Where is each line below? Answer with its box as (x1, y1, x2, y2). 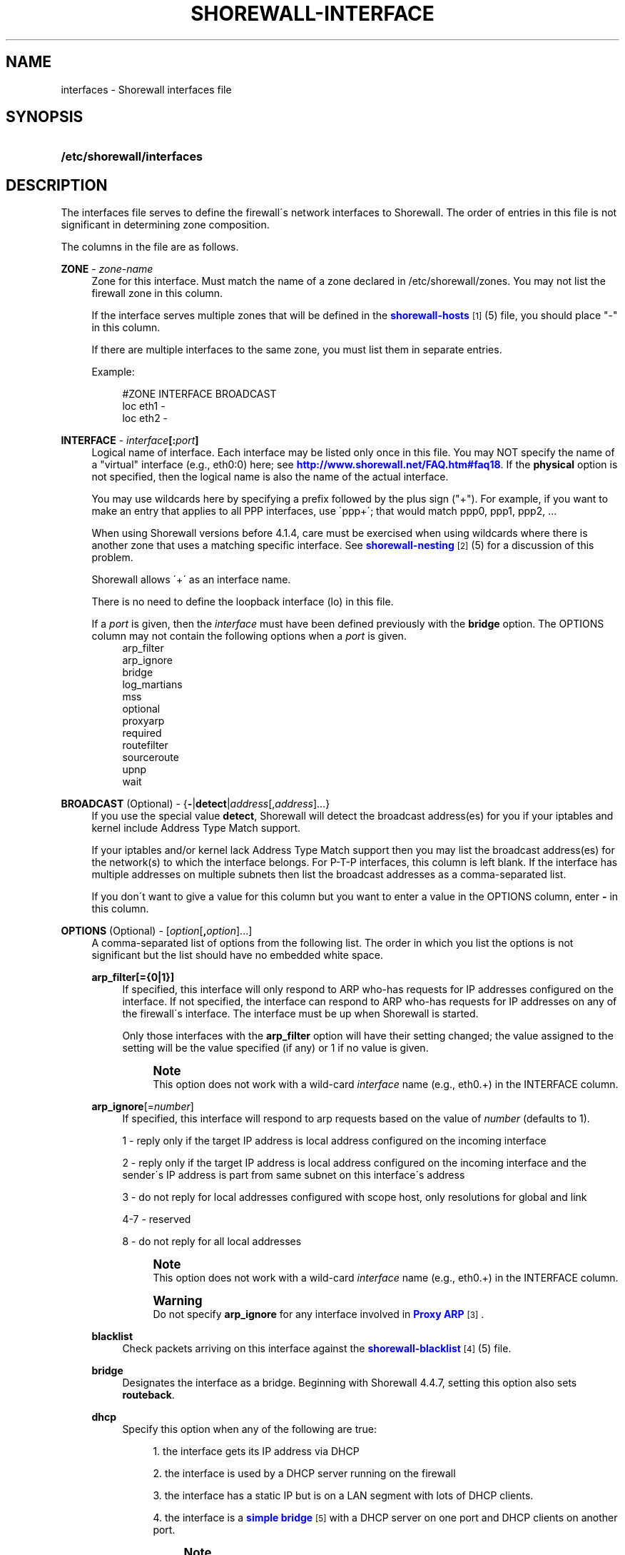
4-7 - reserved (122, 1213, 191, 1226)
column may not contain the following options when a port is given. (91, 630, 407, 643)
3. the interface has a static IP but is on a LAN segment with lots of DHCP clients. (153, 1489, 534, 1502)
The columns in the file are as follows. (61, 241, 239, 253)
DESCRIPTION (6, 176, 108, 194)
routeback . (122, 1389, 175, 1401)
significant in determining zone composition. (61, 218, 270, 231)
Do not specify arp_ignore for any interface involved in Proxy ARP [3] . (153, 1308, 484, 1321)
